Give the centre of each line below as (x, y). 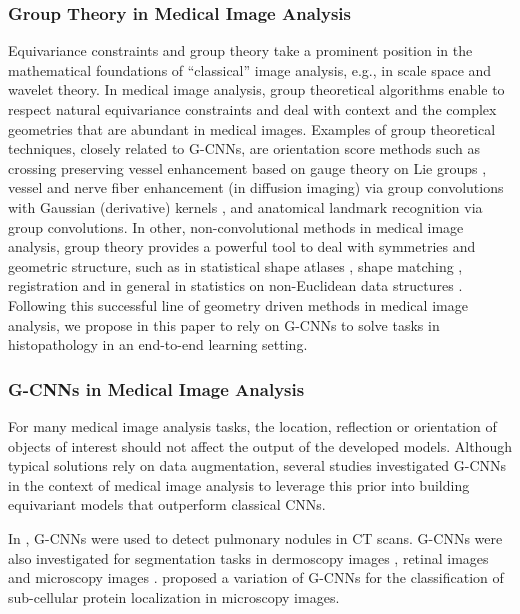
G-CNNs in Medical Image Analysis (156, 388)
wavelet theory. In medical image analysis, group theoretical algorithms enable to (256, 89)
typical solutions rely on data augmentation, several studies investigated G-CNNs (257, 465)
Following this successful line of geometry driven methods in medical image (238, 304)
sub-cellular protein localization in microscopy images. (174, 596)
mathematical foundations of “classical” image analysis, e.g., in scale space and (250, 69)
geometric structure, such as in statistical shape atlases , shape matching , (235, 265)
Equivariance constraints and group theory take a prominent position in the (240, 50)
